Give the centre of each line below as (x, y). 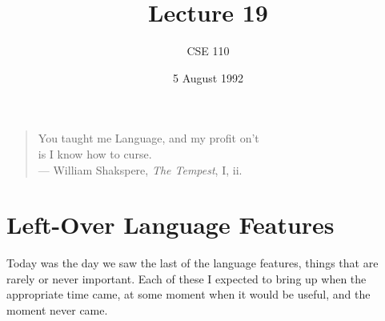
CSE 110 (208, 51)
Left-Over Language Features (170, 225)
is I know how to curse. (95, 153)
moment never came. (57, 310)
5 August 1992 (208, 77)
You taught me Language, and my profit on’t (148, 138)
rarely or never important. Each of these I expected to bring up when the (186, 278)
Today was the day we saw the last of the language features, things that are (192, 263)
